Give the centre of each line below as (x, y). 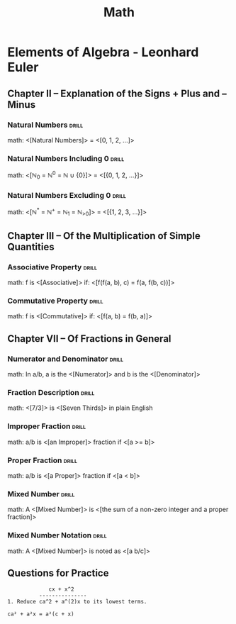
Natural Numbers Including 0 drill (66, 158)
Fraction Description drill (51, 392)
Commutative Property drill (56, 301)
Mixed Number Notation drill (57, 535)
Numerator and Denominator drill (66, 359)
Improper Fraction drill (47, 426)
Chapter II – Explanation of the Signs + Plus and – (117, 93)
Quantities (31, 246)
